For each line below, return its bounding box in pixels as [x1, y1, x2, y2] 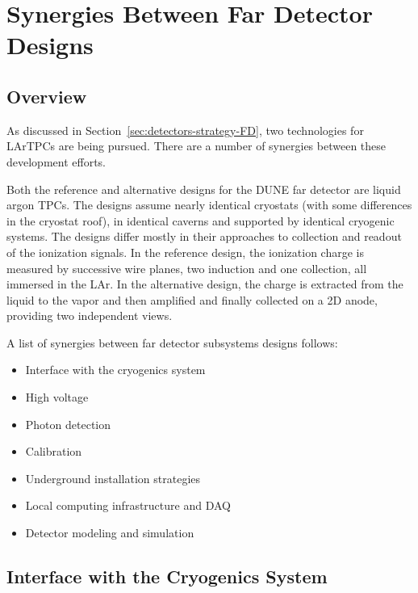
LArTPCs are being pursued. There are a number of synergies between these [6, 137, 387, 154]
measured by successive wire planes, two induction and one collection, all [6, 259, 367, 276]
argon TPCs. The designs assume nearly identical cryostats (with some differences [6, 196, 412, 213]
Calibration [25, 443, 82, 460]
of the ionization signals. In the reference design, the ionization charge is [6, 243, 364, 260]
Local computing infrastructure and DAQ [25, 497, 231, 514]
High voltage [25, 389, 89, 406]
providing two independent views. [6, 307, 173, 324]
